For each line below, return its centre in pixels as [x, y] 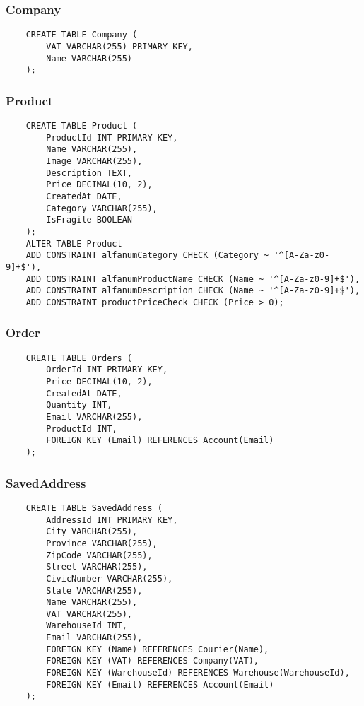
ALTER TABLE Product [74, 243]
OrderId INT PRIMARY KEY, [107, 370]
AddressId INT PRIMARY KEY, [112, 520]
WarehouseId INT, [87, 626]
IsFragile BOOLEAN [89, 220]
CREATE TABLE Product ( [82, 126]
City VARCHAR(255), [92, 532]
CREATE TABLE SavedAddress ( [94, 508]
